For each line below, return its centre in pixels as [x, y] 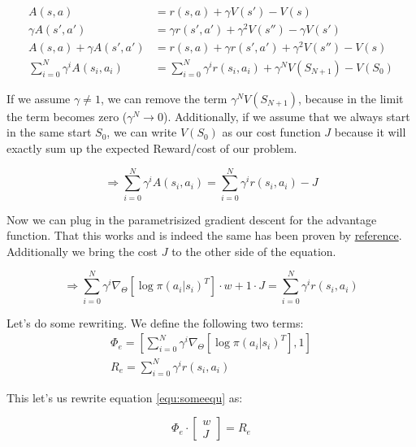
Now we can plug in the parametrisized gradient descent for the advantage [192, 219]
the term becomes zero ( [67, 116]
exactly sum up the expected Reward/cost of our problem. [152, 148]
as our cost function [271, 132]
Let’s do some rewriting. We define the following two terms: [155, 322]
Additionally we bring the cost [82, 251]
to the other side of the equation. [254, 251]
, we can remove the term [164, 98]
